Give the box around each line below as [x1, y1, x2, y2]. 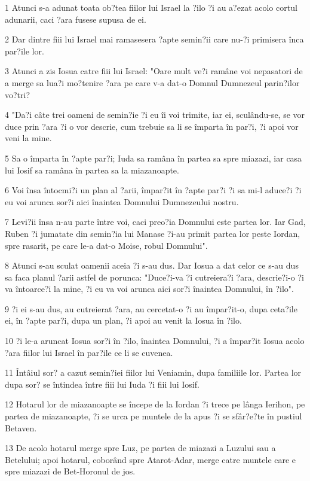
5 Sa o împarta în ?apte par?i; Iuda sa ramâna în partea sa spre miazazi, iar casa [5, 151, 302, 164]
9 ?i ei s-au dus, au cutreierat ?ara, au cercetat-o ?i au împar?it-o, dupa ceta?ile [5, 302, 297, 315]
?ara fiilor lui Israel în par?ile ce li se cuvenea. [5, 346, 173, 358]
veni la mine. [5, 132, 52, 144]
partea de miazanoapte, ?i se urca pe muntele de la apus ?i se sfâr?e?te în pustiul [5, 410, 302, 422]
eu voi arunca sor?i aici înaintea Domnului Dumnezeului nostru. [5, 195, 239, 208]
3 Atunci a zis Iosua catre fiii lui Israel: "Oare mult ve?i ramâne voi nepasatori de [5, 65, 303, 77]
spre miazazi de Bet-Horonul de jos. [5, 465, 136, 477]
